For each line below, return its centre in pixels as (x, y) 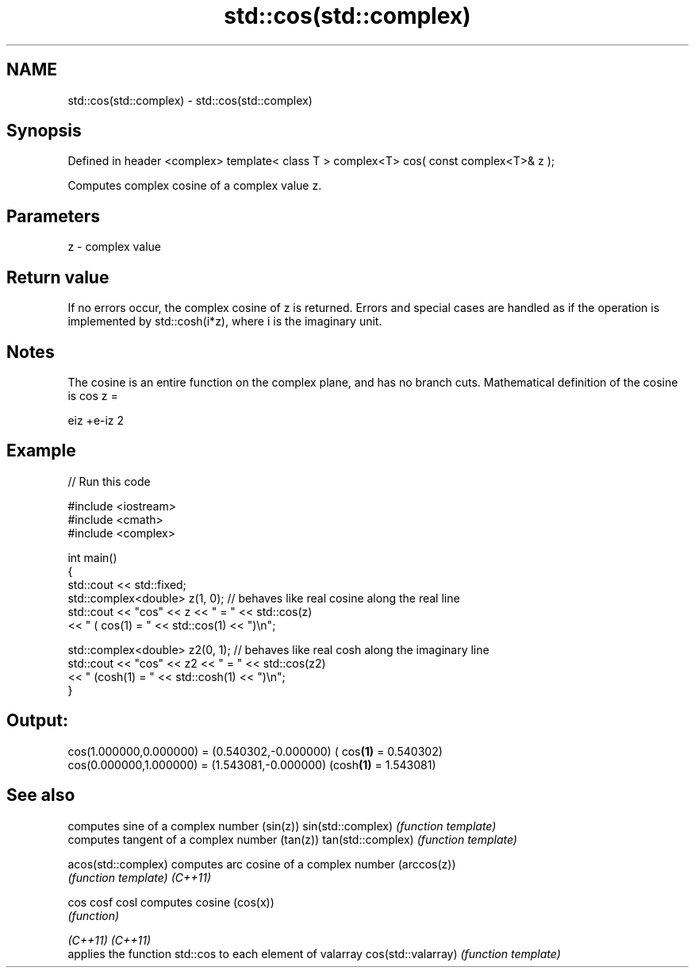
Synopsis (44, 131)
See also (41, 795)
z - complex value (114, 247)
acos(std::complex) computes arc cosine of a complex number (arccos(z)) (262, 864)
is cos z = (93, 395)
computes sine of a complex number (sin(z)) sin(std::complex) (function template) (282, 826)
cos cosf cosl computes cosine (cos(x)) (171, 902)
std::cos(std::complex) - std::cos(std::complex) (190, 100)
